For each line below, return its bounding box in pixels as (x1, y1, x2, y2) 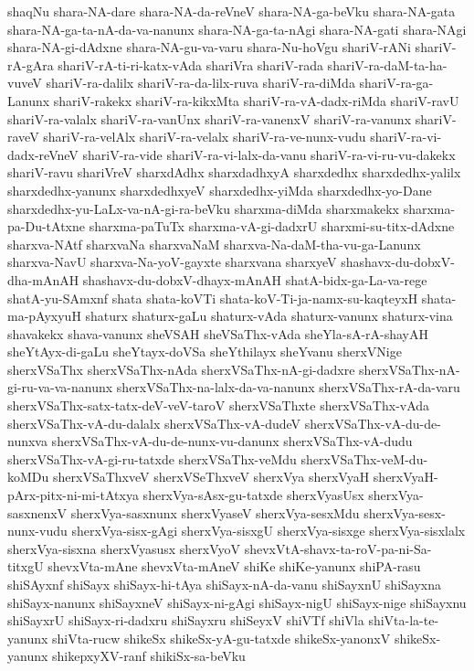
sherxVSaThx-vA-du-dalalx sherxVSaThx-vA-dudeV (7, 413, 301, 432)
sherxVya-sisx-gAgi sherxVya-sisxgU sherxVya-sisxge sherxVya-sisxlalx (71, 521, 466, 540)
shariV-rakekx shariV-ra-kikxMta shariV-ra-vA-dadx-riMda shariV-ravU (53, 91, 459, 110)
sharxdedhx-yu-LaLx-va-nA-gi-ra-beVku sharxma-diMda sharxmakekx (7, 198, 399, 218)
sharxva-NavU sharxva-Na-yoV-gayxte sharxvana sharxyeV (7, 252, 337, 272)
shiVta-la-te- (368, 611, 439, 630)
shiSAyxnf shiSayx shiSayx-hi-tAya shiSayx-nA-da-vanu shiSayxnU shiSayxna (7, 575, 442, 593)
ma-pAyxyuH (7, 306, 81, 325)
